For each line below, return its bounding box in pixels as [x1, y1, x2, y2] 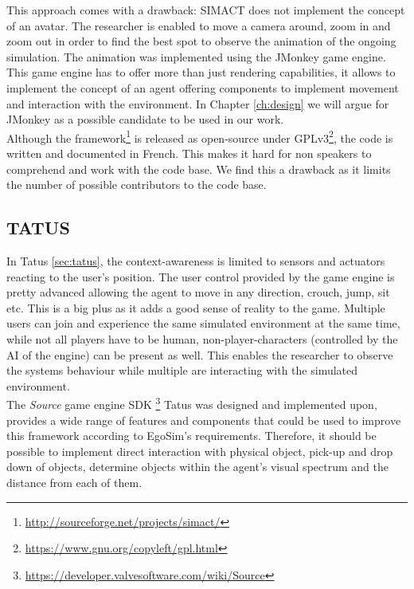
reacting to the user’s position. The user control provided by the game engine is [6, 268, 395, 285]
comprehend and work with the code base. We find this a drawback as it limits [6, 160, 391, 177]
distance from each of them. [6, 473, 143, 490]
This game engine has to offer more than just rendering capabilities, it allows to [6, 64, 396, 80]
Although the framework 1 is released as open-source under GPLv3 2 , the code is [6, 127, 393, 146]
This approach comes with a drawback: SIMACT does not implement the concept [6, 2, 405, 18]
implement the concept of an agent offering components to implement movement [6, 79, 399, 96]
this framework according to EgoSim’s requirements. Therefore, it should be [6, 427, 377, 444]
